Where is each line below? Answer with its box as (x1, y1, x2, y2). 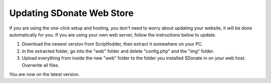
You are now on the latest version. (9, 71, 80, 77)
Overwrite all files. (22, 62, 60, 68)
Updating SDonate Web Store (9, 7, 134, 18)
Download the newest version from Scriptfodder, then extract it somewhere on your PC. (22, 41, 203, 47)
